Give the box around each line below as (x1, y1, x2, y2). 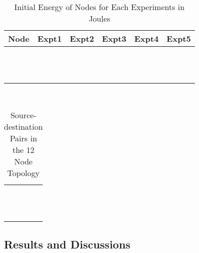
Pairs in (10, 132, 37, 144)
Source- (10, 109, 37, 121)
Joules (88, 12, 110, 24)
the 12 (12, 144, 35, 156)
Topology (7, 167, 40, 179)
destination (4, 121, 43, 133)
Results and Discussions (4, 236, 131, 251)
